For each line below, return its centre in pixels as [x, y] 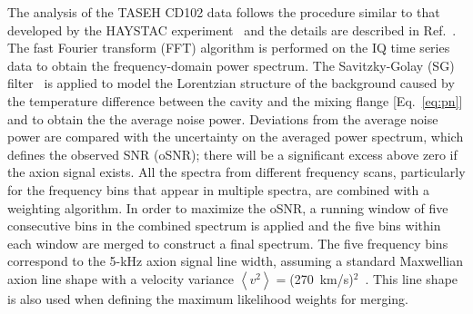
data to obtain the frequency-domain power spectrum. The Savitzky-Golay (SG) [231, 65]
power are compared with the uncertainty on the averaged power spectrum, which [236, 137]
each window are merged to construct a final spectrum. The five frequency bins [228, 243]
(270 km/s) [322, 278]
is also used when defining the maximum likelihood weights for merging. [208, 298]
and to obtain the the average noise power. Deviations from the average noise [223, 118]
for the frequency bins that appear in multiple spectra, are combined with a [218, 189]
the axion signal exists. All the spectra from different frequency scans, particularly [236, 172]
